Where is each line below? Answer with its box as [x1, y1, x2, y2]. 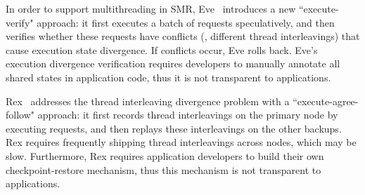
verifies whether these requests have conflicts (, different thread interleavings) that [6, 29, 360, 43]
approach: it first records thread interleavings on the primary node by [37, 107, 338, 122]
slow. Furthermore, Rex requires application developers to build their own [6, 148, 324, 163]
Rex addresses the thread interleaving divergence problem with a [6, 93, 290, 108]
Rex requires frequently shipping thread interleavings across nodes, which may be [6, 135, 357, 149]
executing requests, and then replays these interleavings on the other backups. [6, 121, 342, 135]
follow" [6, 107, 35, 122]
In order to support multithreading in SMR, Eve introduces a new [6, 1, 296, 15]
